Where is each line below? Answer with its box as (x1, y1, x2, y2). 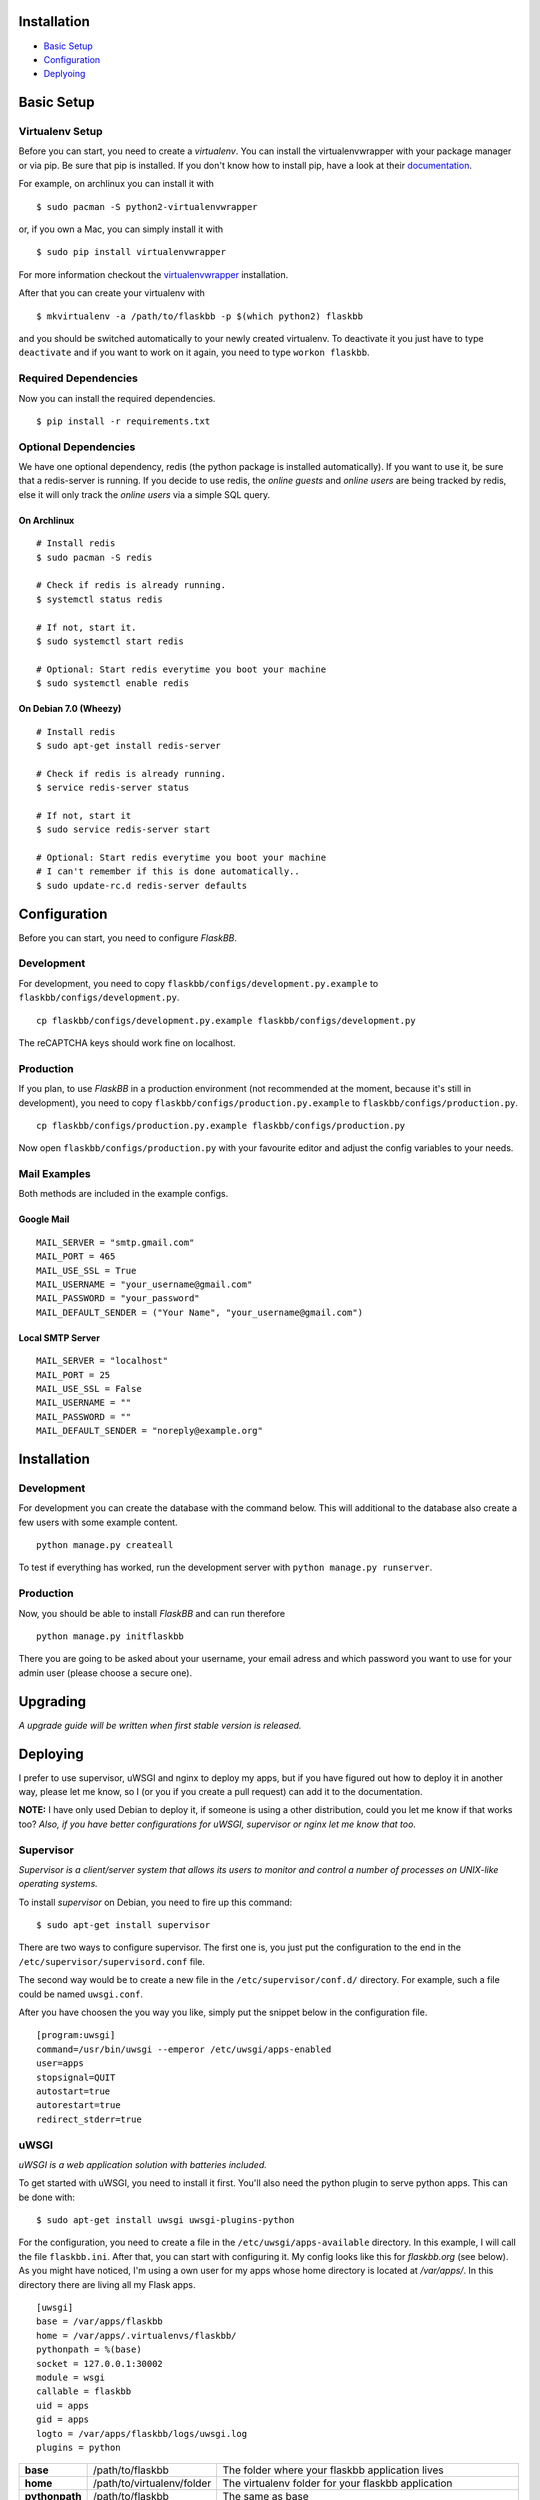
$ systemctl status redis (36, 593, 164, 605)
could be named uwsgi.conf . (18, 1988, 144, 2000)
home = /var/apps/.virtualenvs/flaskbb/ (36, 2330, 237, 2341)
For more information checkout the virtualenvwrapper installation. (18, 268, 289, 280)
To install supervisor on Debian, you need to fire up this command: (18, 1896, 293, 1908)
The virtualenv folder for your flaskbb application (222, 2476, 453, 2490)
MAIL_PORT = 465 (36, 1251, 116, 1262)
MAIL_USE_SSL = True (36, 1265, 137, 1276)
